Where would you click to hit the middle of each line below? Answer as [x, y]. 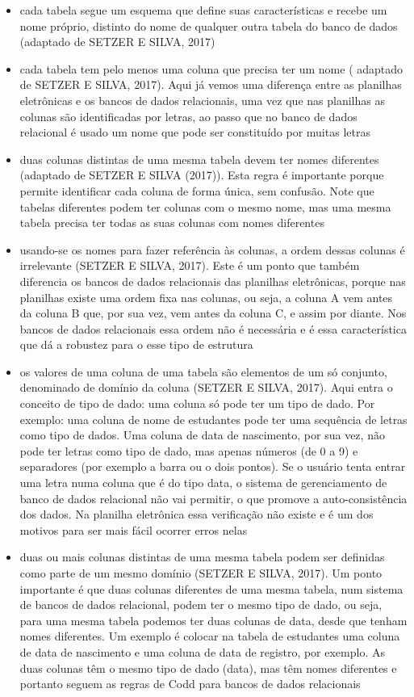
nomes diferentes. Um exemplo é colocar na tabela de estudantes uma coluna [210, 636]
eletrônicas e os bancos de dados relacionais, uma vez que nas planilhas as [202, 100]
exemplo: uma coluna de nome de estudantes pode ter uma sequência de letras [213, 419]
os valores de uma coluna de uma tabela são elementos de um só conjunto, [203, 371]
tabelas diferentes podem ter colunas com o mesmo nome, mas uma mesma [205, 206]
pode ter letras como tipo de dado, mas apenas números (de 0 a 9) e [189, 450]
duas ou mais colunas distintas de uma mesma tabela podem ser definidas [202, 557]
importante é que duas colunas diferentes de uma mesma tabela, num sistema [211, 588]
